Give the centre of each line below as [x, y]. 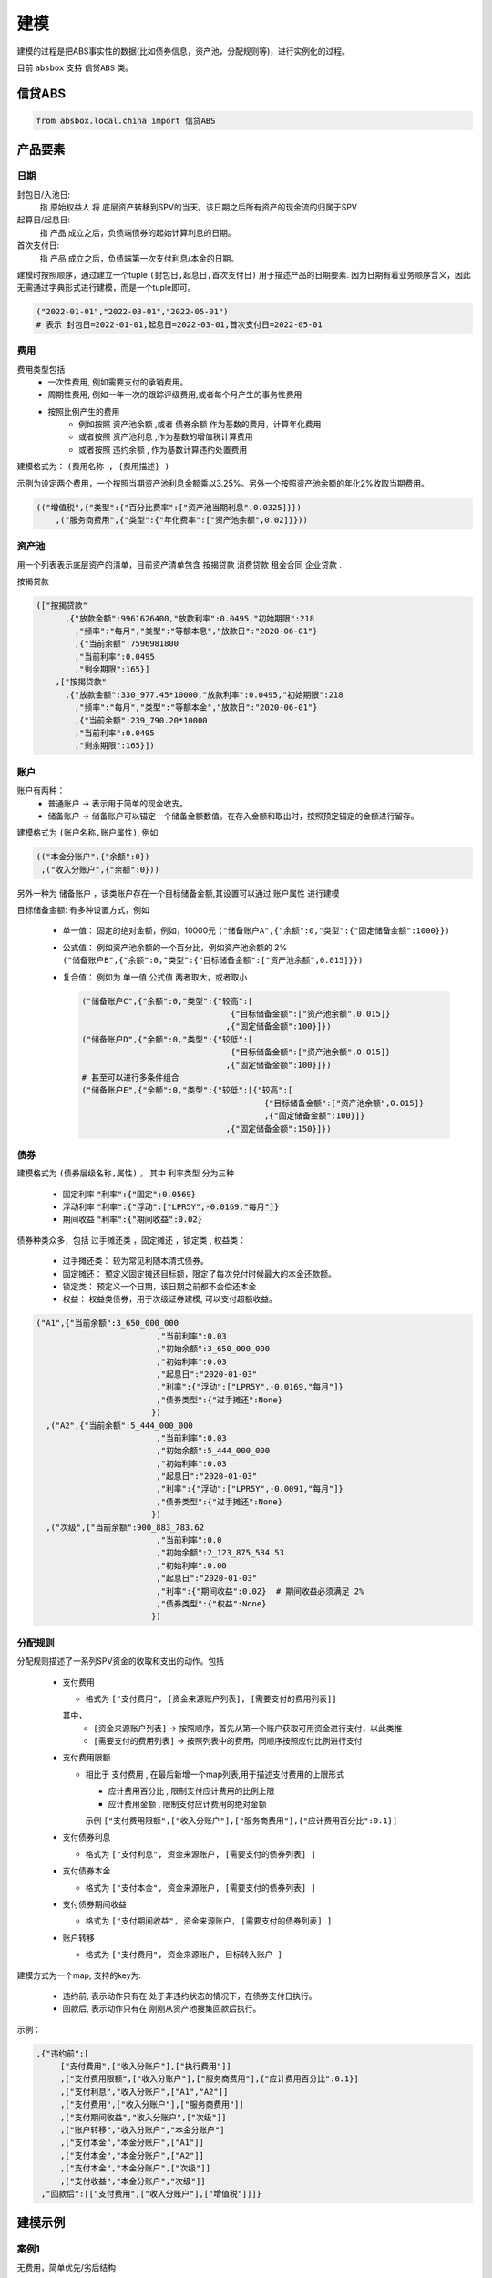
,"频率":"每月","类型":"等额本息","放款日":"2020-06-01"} [196, 631]
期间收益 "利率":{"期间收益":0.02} [133, 1219]
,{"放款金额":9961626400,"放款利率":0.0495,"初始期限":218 [190, 618]
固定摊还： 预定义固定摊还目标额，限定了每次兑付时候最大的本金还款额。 [199, 1273]
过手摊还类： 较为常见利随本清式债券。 [135, 1261]
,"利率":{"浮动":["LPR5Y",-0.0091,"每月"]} [250, 1489]
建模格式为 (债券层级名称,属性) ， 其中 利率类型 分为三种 [125, 1173]
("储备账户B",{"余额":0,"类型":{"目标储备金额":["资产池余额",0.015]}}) [213, 960]
